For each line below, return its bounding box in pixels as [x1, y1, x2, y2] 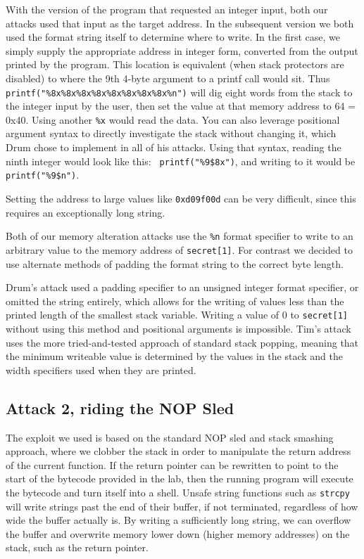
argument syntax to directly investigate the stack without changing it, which [6, 126, 337, 141]
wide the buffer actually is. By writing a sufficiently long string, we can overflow [6, 513, 351, 527]
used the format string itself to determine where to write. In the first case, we [6, 30, 341, 44]
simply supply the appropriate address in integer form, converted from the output [6, 43, 358, 58]
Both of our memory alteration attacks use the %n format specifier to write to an [6, 229, 353, 243]
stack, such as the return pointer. [6, 540, 149, 555]
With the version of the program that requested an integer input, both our [6, 2, 328, 16]
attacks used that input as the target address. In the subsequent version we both [6, 15, 354, 30]
